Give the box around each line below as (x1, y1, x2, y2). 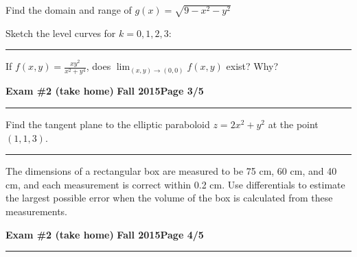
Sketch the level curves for (5, 25, 116, 40)
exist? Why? (226, 59, 279, 73)
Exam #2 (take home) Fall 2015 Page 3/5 (5, 84, 204, 98)
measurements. (5, 204, 68, 219)
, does (86, 59, 111, 73)
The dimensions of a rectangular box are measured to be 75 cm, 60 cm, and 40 (5, 164, 337, 178)
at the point (268, 117, 319, 132)
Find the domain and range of (5, 3, 132, 16)
